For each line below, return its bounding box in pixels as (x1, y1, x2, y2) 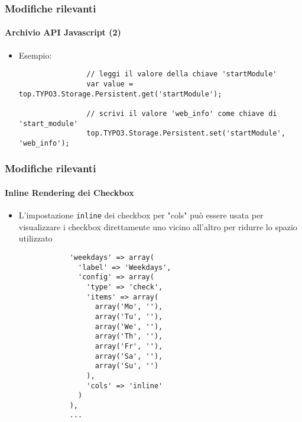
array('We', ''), (95, 322, 163, 331)
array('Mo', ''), (95, 302, 163, 311)
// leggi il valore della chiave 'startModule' (86, 70, 277, 79)
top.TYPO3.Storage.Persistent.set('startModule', (86, 129, 285, 138)
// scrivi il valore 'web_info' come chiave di (86, 109, 277, 118)
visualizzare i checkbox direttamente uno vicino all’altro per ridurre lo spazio (18, 220, 297, 233)
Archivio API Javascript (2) (5, 26, 121, 38)
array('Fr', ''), (95, 342, 163, 350)
